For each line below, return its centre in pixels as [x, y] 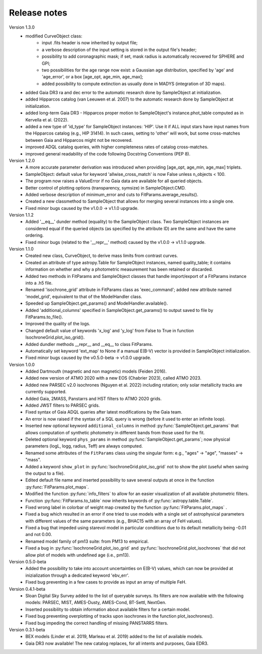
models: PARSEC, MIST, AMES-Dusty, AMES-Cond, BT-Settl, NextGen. [96, 602]
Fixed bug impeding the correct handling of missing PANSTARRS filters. [97, 623]
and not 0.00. [39, 534]
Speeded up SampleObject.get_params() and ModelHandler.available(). [97, 303]
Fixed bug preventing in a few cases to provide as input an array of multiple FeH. [106, 582]
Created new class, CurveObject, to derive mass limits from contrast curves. [102, 256]
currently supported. [46, 392]
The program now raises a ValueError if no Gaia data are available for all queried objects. [114, 181]
